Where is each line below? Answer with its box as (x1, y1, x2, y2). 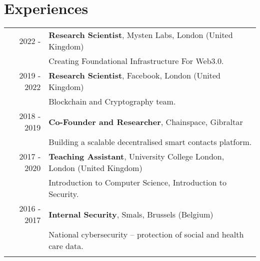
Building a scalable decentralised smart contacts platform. (48, 136, 252, 148)
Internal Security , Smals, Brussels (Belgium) (48, 208, 213, 220)
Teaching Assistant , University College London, (48, 150, 224, 162)
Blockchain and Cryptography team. (48, 95, 176, 107)
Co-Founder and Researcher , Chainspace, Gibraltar (48, 115, 243, 127)
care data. (48, 240, 83, 252)
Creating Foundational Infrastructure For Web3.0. (48, 55, 224, 67)
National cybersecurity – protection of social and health (48, 228, 244, 240)
